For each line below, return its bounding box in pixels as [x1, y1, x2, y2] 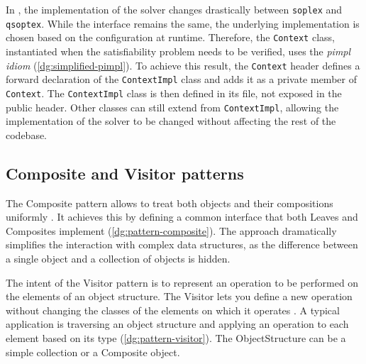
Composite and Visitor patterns [6, 162, 244, 184]
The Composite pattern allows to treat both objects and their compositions [6, 195, 333, 210]
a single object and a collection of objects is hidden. [6, 250, 231, 265]
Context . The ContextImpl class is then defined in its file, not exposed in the [6, 85, 342, 100]
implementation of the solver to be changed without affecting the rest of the [6, 114, 336, 128]
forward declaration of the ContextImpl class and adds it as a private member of [6, 72, 357, 87]
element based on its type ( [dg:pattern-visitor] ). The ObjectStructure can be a [6, 330, 346, 345]
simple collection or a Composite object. [6, 344, 180, 359]
